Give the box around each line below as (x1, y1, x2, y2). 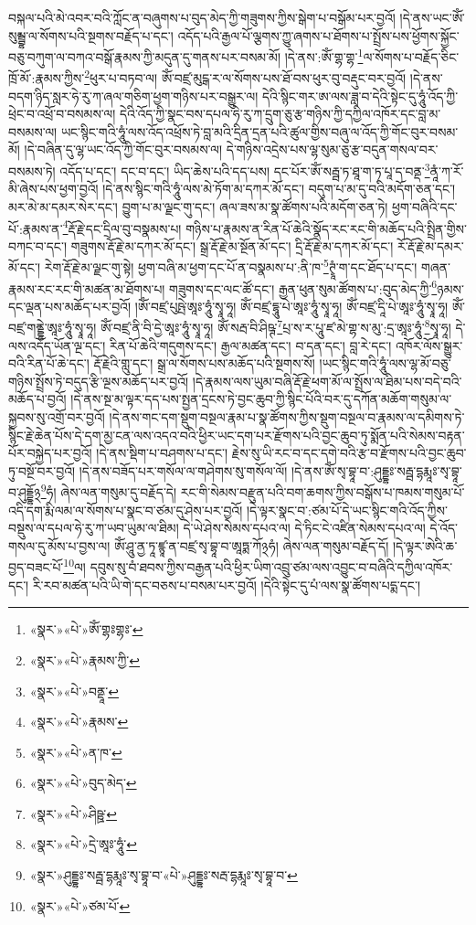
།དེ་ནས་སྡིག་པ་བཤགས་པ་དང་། (96, 443, 228, 462)
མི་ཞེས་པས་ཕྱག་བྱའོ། (8, 179, 99, 198)
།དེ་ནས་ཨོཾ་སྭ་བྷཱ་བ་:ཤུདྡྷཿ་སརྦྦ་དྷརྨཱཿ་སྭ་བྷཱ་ (291, 461, 462, 480)
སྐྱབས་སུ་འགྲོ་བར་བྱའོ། (8, 408, 105, 427)
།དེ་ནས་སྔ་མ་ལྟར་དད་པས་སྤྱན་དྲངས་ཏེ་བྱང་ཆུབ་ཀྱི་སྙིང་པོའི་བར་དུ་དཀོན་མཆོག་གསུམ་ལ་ (70, 389, 452, 409)
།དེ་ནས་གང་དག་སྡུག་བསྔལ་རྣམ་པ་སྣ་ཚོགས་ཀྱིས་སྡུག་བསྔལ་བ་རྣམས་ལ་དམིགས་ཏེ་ (109, 408, 465, 427)
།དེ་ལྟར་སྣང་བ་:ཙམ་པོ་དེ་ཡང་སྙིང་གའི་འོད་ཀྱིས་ (246, 500, 448, 519)
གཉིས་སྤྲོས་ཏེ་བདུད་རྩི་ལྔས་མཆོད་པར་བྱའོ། (8, 371, 189, 390)
